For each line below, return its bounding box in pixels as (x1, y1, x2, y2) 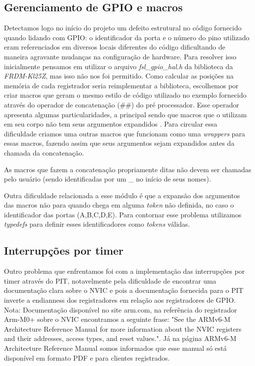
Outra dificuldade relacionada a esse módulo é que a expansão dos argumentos (4, 190, 240, 200)
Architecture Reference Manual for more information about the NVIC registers (4, 323, 242, 334)
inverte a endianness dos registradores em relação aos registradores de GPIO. (4, 295, 236, 305)
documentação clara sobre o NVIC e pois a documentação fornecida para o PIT (4, 285, 244, 295)
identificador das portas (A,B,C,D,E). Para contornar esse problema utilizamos (4, 209, 242, 219)
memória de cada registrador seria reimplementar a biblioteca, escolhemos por (4, 80, 239, 90)
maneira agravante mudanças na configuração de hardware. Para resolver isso (4, 51, 236, 61)
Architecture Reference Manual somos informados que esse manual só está (4, 343, 227, 353)
